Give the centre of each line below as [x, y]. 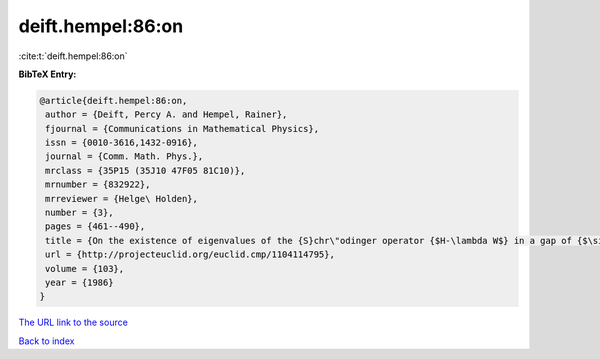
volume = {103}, [85, 268]
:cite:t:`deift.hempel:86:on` [73, 56]
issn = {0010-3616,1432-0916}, [122, 143]
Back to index [46, 341]
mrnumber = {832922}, [98, 184]
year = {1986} [79, 282]
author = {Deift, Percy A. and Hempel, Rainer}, [166, 114]
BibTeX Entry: [47, 74]
